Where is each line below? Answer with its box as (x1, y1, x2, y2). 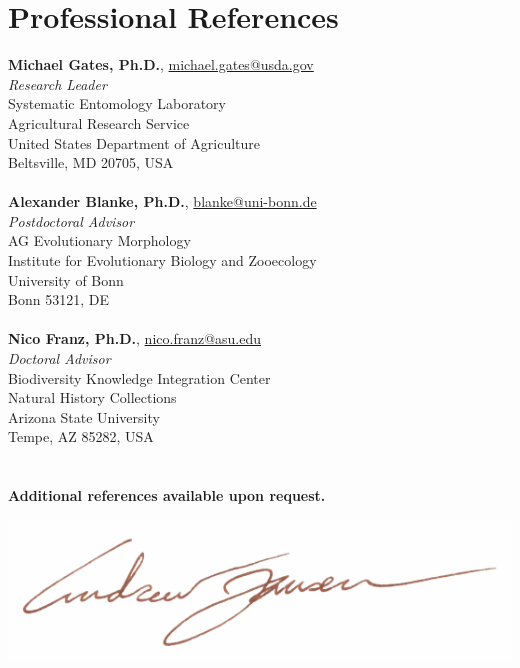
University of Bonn (8, 269, 124, 290)
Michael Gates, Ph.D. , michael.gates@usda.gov (8, 54, 314, 75)
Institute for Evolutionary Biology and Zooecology (8, 250, 317, 271)
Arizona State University (8, 406, 160, 427)
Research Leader (8, 73, 107, 94)
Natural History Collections (8, 387, 177, 408)
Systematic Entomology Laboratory (8, 93, 226, 114)
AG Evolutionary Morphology (8, 230, 191, 251)
